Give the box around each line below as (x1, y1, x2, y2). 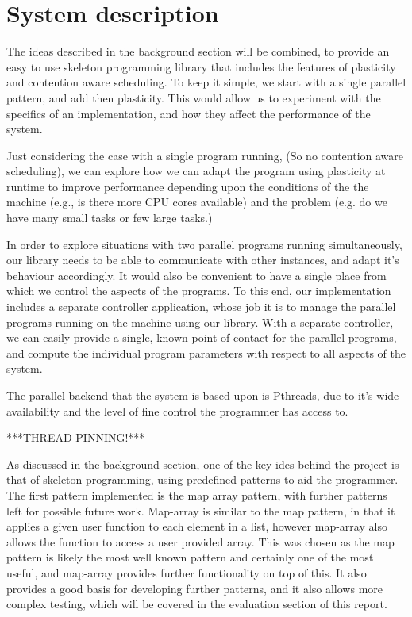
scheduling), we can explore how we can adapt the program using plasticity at (6, 163, 386, 179)
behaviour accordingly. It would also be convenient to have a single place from (6, 266, 387, 283)
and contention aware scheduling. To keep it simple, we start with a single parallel (6, 74, 406, 90)
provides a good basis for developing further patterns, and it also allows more (6, 580, 383, 596)
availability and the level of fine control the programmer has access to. (6, 402, 348, 419)
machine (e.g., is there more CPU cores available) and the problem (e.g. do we (6, 194, 387, 210)
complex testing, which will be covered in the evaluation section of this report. (6, 596, 387, 612)
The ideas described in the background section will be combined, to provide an (6, 43, 390, 59)
